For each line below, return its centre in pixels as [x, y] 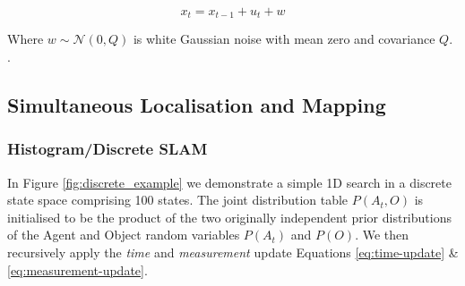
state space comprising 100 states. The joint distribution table [178, 200]
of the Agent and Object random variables [124, 235]
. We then [382, 235]
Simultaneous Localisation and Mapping [197, 105]
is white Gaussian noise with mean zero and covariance [284, 39]
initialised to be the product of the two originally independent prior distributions [229, 217]
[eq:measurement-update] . [77, 269]
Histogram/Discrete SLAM [108, 149]
